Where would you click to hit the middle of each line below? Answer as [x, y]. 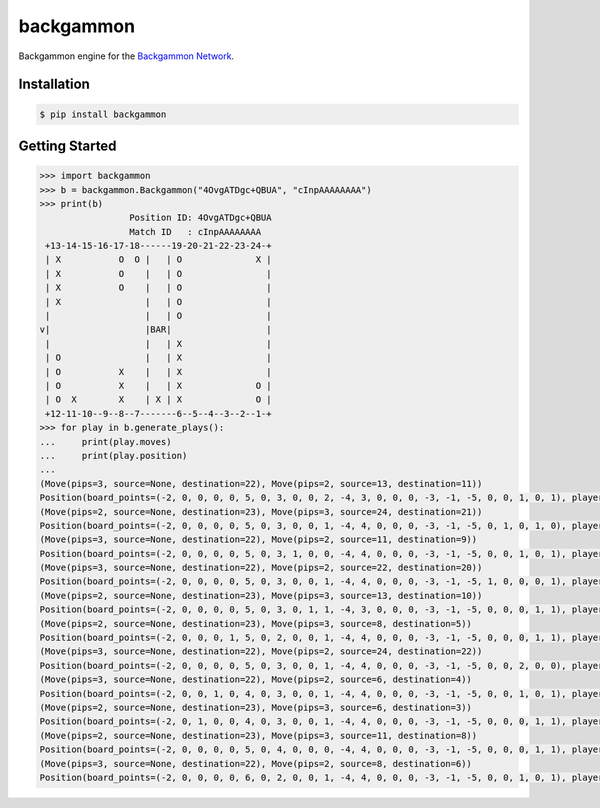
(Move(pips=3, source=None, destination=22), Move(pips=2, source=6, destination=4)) [255, 679]
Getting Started [67, 145]
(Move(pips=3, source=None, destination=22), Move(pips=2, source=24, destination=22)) [261, 651]
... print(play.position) [113, 455]
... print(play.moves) [105, 441]
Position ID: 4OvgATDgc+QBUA [200, 218]
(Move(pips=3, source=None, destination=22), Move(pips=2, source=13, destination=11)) [261, 483]
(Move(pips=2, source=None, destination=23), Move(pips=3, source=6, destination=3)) [255, 707]
